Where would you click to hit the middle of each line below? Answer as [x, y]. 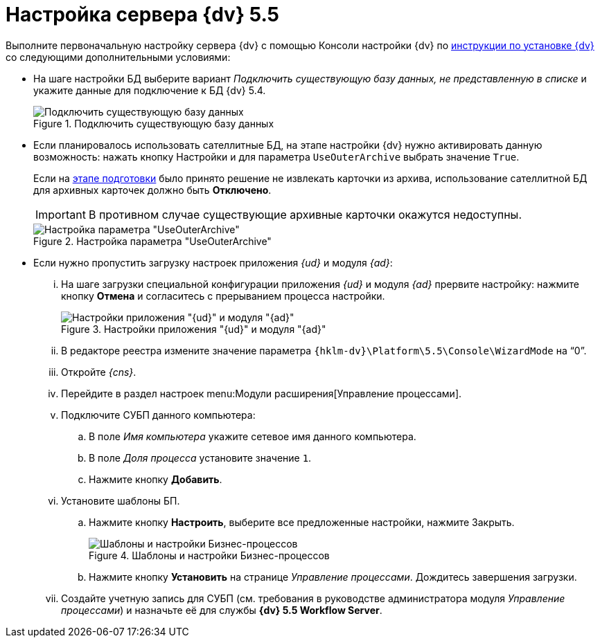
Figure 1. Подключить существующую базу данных [154, 123]
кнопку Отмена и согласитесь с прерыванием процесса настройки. [223, 296]
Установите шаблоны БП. [121, 500]
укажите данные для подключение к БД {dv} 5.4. [150, 90]
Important [61, 214]
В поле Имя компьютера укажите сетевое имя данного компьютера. [253, 436]
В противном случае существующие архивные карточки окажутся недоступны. [305, 214]
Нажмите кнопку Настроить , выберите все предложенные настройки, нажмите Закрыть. [302, 522]
